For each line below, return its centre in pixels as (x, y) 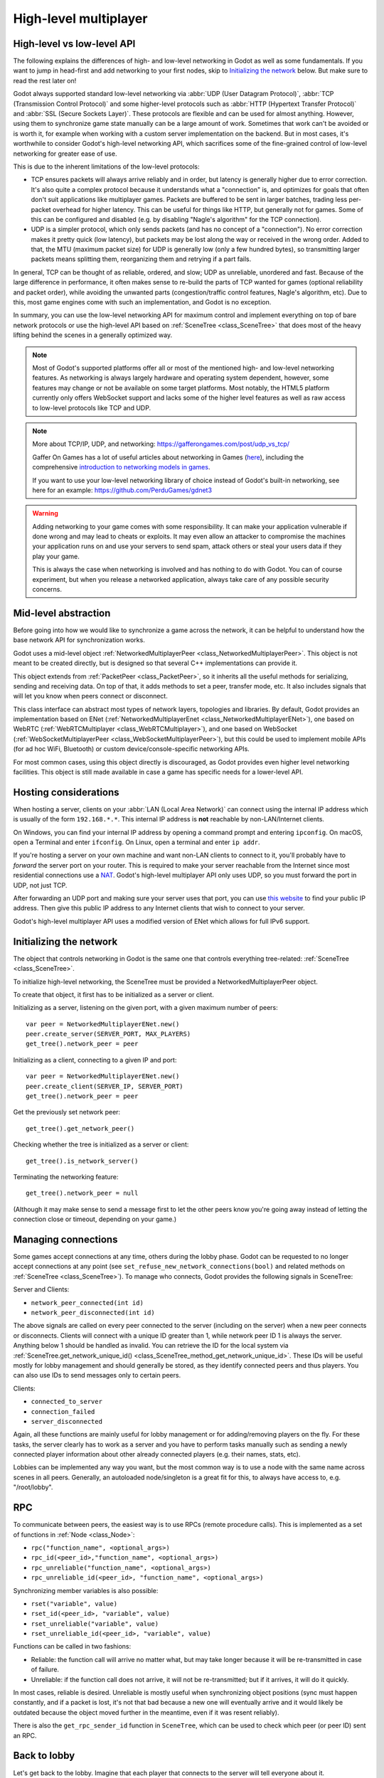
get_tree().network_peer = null (82, 1193)
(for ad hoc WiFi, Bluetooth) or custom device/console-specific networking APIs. (132, 749)
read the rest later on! (45, 80)
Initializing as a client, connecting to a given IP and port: (95, 1060)
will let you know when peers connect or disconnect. (91, 696)
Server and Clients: (41, 1289)
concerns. (47, 590)
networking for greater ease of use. (65, 154)
